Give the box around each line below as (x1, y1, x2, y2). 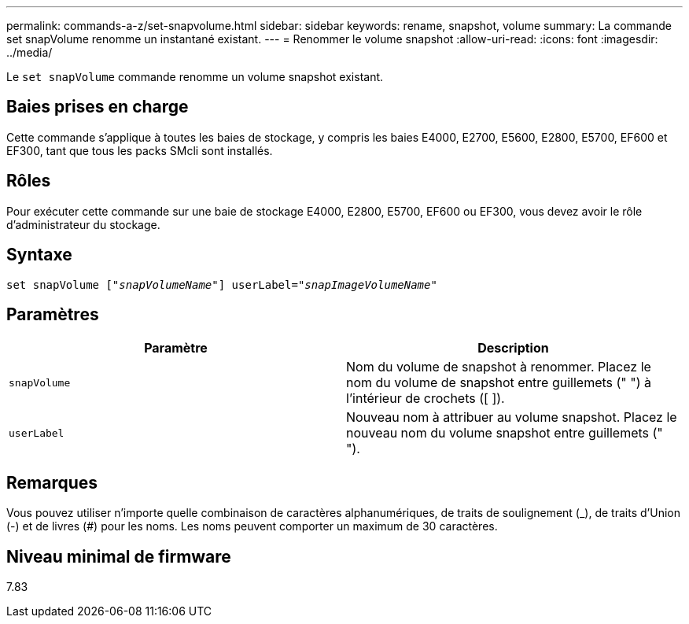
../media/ (6, 46, 53, 59)
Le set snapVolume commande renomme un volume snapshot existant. (6, 70, 384, 83)
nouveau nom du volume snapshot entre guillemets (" (346, 425, 663, 441)
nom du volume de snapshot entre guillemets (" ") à (346, 375, 652, 391)
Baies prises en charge (6, 97, 189, 117)
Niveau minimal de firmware (6, 546, 231, 567)
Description (477, 340, 549, 356)
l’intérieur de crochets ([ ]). (346, 390, 505, 407)
